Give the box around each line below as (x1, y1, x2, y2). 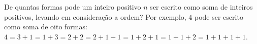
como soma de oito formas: (4, 21, 87, 32)
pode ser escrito (195, 11, 243, 22)
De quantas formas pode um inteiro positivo (4, 2, 141, 12)
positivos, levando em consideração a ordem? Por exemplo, (4, 11, 186, 22)
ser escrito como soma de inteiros (150, 2, 253, 12)
